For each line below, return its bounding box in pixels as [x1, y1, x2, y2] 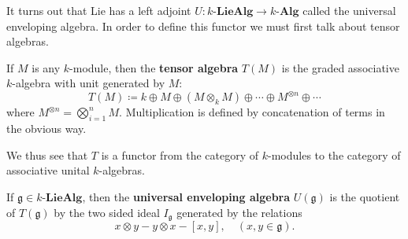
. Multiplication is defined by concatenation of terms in [119, 104, 385, 120]
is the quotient [329, 189, 400, 205]
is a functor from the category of [101, 146, 259, 163]
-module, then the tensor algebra [69, 59, 239, 75]
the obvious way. [6, 120, 87, 137]
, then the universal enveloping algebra [82, 189, 291, 205]
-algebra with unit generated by [12, 75, 165, 91]
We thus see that [6, 146, 88, 163]
